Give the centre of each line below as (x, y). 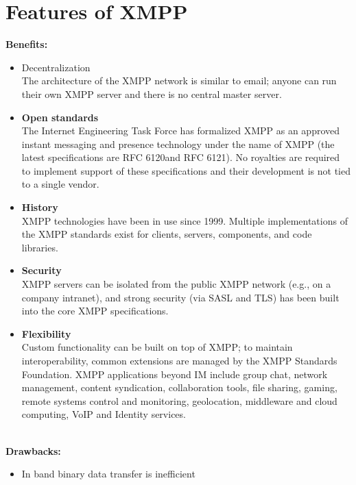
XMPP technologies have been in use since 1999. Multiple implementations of (185, 220)
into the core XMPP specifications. (95, 311)
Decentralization (56, 67)
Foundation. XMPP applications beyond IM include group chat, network (175, 374)
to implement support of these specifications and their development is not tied (186, 170)
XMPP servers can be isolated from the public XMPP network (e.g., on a (176, 284)
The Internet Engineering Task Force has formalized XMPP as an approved (181, 130)
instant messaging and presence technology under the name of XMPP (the (178, 144)
